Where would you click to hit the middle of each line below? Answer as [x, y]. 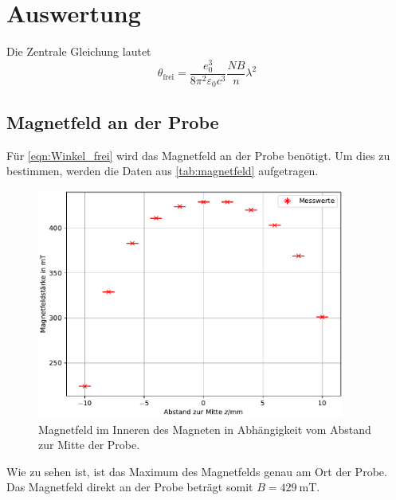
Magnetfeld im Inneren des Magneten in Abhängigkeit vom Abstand [205, 429]
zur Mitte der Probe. [89, 445]
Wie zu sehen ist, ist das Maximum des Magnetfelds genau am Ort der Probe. [197, 471]
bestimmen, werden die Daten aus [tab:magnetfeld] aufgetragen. [163, 171]
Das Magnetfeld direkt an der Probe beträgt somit [130, 487]
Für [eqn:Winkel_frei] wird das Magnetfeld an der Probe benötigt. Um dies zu [198, 155]
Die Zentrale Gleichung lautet [79, 51]
